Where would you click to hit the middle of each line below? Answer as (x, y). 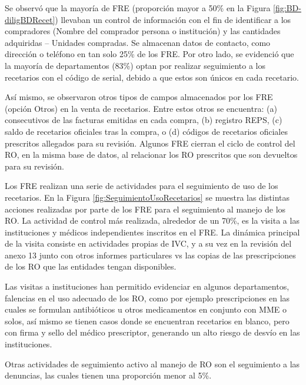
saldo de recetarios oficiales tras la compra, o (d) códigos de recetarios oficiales (146, 131)
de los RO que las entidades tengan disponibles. (91, 266)
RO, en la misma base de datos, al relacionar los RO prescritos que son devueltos (151, 155)
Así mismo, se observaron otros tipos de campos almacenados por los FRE (139, 97)
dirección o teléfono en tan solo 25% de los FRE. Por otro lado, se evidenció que (149, 54)
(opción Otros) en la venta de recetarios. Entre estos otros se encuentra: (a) (141, 108)
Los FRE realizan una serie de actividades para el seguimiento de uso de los (142, 186)
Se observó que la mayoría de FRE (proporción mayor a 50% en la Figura (138, 8)
